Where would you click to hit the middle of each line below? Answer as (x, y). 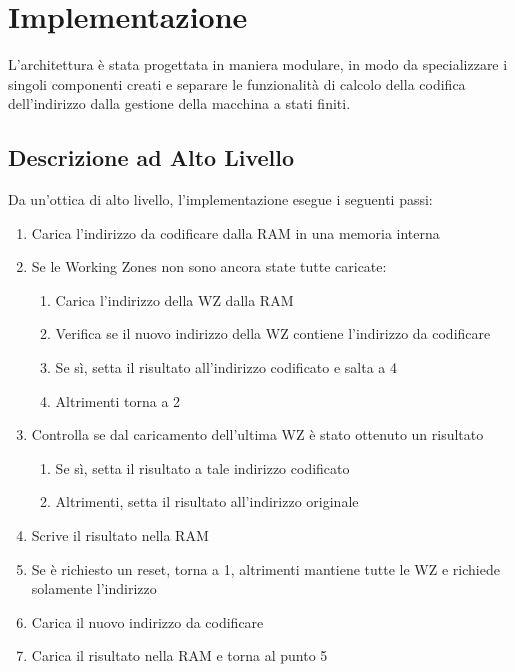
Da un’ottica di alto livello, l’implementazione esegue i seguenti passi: (220, 199)
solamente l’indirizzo (94, 588)
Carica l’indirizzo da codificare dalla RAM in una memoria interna (235, 232)
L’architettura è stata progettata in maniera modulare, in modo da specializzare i (258, 64)
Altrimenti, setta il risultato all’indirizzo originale (207, 501)
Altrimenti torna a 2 (118, 400)
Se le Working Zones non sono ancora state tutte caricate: (209, 266)
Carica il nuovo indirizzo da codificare (147, 621)
